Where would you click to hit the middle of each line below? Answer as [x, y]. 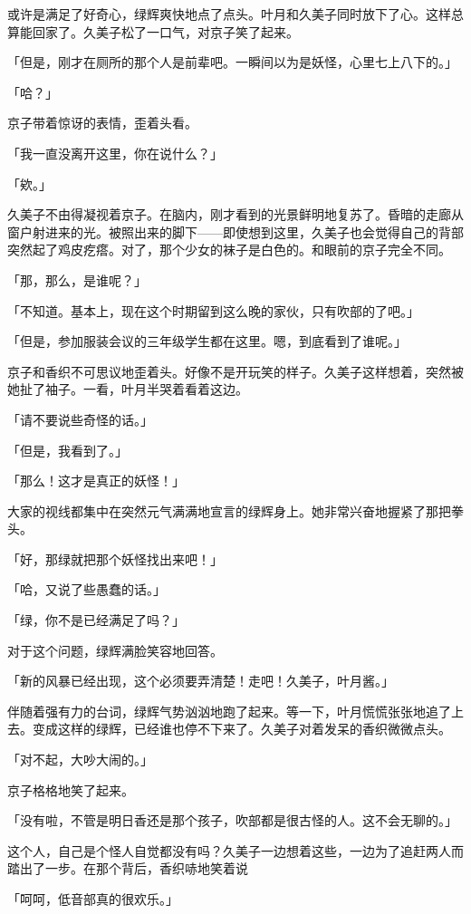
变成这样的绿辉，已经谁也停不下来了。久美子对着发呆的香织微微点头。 [241, 729]
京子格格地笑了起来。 [71, 789]
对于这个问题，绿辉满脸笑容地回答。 [115, 650]
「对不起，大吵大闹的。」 [80, 760]
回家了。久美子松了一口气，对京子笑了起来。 [165, 31]
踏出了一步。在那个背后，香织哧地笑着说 [128, 868]
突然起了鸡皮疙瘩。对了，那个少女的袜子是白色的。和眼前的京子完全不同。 [229, 250]
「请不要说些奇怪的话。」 [80, 419]
